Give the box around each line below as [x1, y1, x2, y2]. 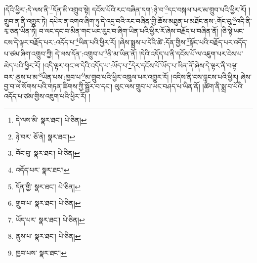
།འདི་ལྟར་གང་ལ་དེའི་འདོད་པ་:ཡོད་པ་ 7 [43, 58, 131, 70]
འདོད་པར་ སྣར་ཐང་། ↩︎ [15, 165, 70, 175]
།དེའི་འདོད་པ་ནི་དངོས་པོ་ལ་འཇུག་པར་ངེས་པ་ [139, 48, 244, 58]
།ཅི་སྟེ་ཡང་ [220, 25, 245, 36]
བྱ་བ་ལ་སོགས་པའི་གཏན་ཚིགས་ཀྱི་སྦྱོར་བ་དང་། [4, 81, 113, 91]
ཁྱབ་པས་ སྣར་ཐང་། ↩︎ [15, 248, 67, 258]
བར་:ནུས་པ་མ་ [4, 71, 39, 82]
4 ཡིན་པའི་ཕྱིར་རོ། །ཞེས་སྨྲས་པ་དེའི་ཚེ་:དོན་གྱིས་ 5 [76, 36, 190, 47]
